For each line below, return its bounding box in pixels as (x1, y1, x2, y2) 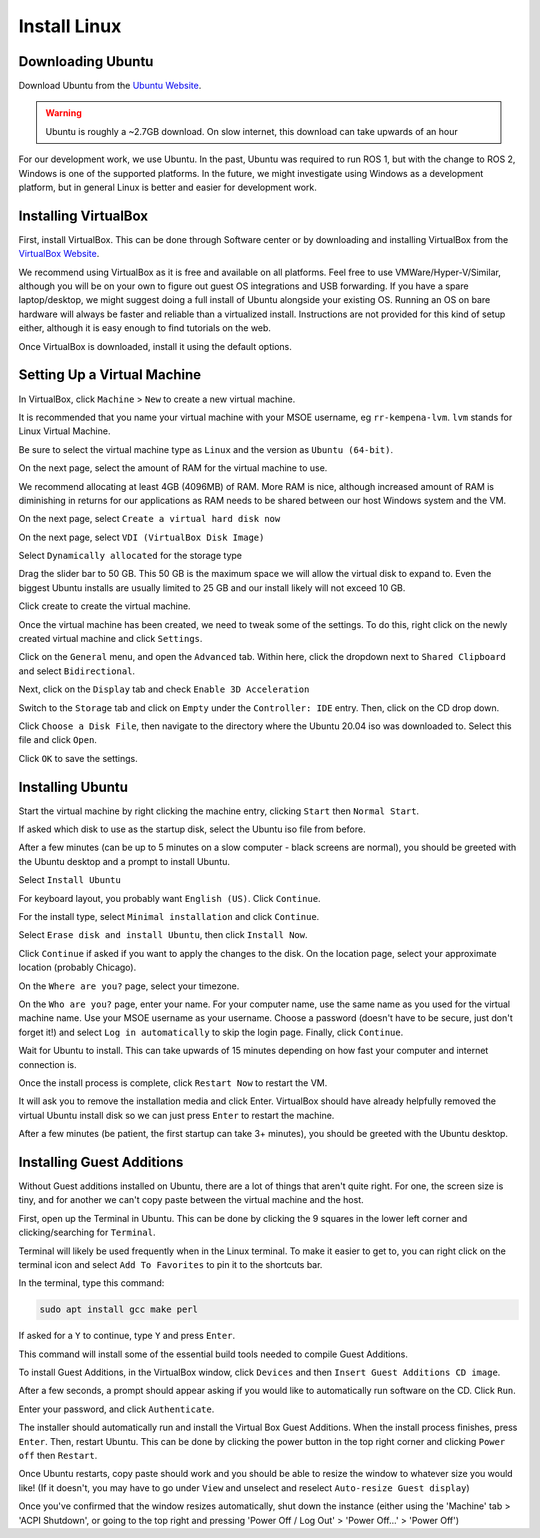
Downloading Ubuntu (18, 53, 154, 70)
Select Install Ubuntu (18, 874, 122, 886)
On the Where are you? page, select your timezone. (18, 980, 240, 992)
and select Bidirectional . (18, 665, 135, 677)
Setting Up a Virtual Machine (18, 366, 202, 384)
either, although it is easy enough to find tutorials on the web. (18, 322, 272, 334)
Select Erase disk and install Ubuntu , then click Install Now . (18, 929, 309, 941)
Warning (45, 107, 82, 119)
